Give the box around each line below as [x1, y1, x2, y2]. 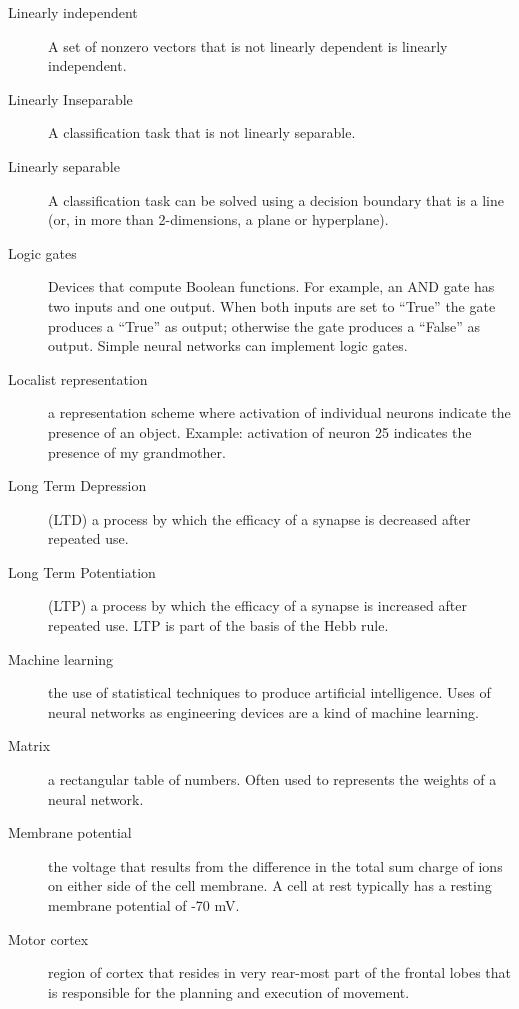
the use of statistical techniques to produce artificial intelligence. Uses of [48, 682, 491, 703]
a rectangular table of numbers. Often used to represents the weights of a [48, 769, 497, 790]
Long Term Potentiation [8, 561, 156, 582]
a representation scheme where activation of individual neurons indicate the [48, 402, 511, 423]
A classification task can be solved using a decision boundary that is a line [48, 189, 504, 210]
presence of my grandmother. [48, 441, 226, 462]
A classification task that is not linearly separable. [48, 122, 356, 143]
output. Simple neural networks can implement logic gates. [48, 335, 408, 356]
